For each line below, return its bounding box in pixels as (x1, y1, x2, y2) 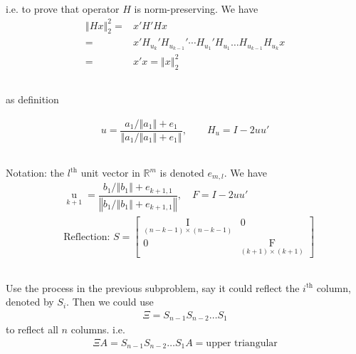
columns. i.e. (70, 322, 125, 337)
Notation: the (6, 165, 65, 179)
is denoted (159, 165, 204, 179)
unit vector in (80, 165, 140, 179)
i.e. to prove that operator (6, 1, 120, 16)
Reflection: (63, 231, 110, 242)
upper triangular (206, 338, 278, 349)
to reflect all (6, 322, 58, 337)
